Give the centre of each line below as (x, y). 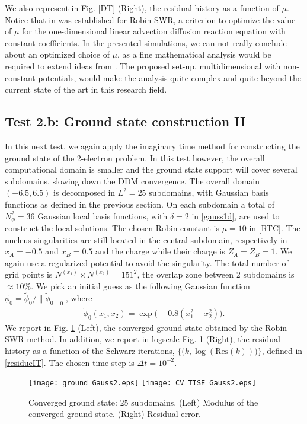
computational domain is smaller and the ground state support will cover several (151, 169)
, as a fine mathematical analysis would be (194, 54)
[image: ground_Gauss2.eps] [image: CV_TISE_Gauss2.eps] (143, 383)
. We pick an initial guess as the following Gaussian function (140, 286)
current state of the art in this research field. (86, 89)
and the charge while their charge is (160, 251)
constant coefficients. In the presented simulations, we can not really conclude (146, 42)
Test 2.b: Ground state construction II (125, 121)
